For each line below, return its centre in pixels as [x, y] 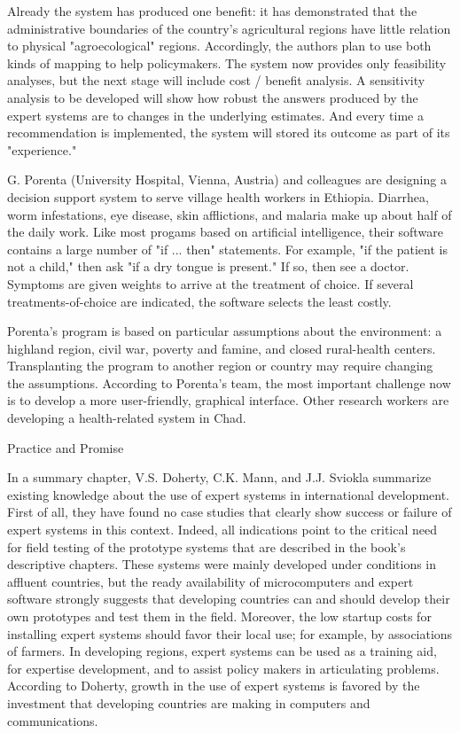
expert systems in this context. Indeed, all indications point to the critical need [222, 530]
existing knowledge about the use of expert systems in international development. [229, 494]
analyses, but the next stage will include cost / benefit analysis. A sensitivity [216, 80]
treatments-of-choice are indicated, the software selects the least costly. [199, 301]
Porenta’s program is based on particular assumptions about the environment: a [225, 331]
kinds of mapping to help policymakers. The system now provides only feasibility [227, 62]
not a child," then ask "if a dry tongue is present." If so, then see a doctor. [208, 266]
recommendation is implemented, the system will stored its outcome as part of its [229, 133]
